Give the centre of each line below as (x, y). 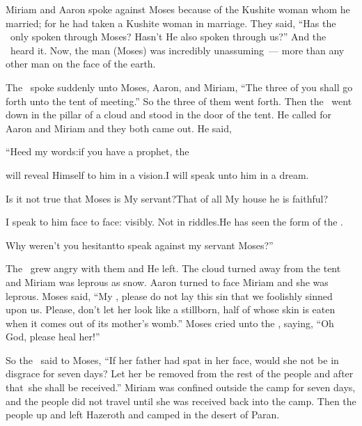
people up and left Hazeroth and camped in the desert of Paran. (143, 415)
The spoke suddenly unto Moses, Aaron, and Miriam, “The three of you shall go (179, 87)
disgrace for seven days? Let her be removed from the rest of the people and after (180, 373)
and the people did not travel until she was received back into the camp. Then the (181, 401)
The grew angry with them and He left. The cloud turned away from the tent (173, 268)
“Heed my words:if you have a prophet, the (97, 151)
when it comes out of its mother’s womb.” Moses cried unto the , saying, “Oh (170, 323)
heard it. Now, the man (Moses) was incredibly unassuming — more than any (177, 50)
